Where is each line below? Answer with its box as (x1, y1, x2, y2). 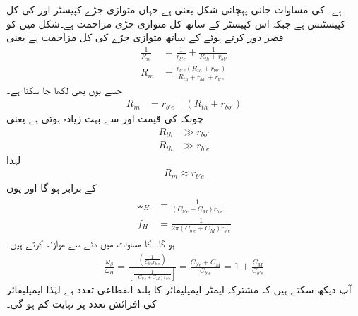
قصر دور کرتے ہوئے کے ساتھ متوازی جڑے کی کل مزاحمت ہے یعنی (6, 30, 284, 45)
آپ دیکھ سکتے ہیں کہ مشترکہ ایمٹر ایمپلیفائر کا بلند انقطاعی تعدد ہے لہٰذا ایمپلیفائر (6, 282, 352, 297)
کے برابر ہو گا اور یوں (6, 180, 97, 194)
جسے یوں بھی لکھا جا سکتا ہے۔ (6, 82, 122, 97)
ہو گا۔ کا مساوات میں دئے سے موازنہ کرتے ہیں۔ (6, 236, 175, 251)
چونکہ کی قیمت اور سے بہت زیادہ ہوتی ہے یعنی (6, 111, 204, 126)
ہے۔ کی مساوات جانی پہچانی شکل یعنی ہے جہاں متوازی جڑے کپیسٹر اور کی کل (6, 2, 342, 16)
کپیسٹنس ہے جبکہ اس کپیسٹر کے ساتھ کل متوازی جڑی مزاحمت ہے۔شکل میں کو (6, 16, 346, 30)
